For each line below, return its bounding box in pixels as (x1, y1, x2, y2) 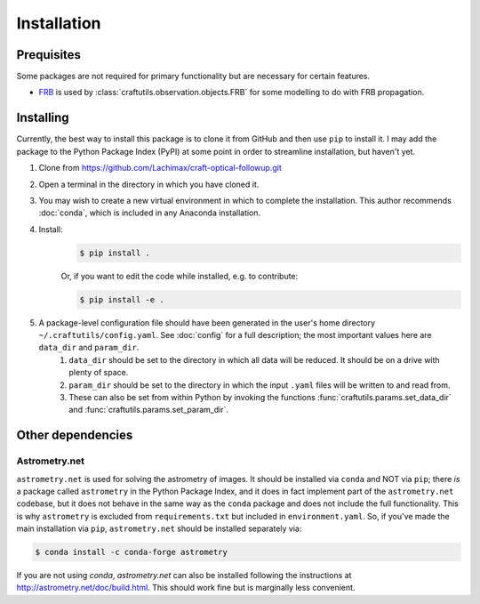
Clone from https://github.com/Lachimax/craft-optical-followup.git (38, 163, 282, 173)
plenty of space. (68, 367, 129, 378)
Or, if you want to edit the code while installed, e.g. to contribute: (60, 270, 299, 281)
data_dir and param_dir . (38, 342, 140, 353)
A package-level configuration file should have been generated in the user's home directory (38, 317, 376, 328)
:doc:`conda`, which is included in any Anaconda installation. (38, 207, 261, 218)
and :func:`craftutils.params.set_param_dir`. (68, 405, 228, 415)
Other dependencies (16, 428, 133, 443)
